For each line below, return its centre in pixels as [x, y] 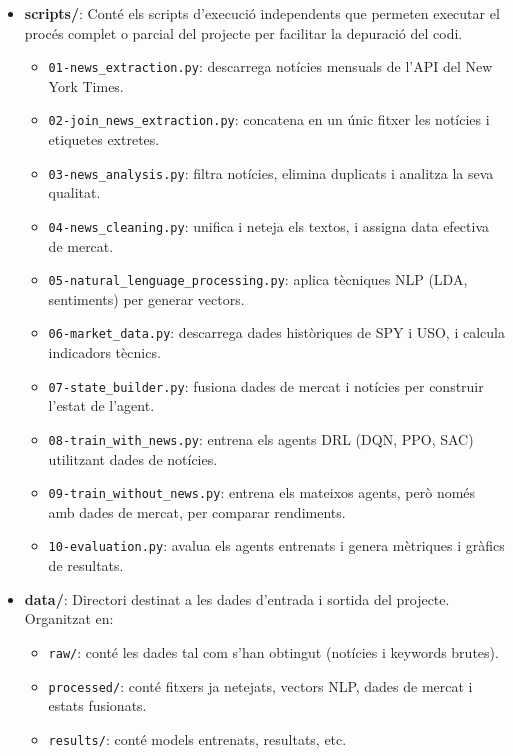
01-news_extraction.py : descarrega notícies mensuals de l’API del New [270, 66]
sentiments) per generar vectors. [146, 298]
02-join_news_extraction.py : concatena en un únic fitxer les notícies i [269, 119]
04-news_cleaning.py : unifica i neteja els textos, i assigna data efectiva [269, 225]
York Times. [86, 85]
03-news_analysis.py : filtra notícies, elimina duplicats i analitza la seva [271, 172]
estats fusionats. [97, 705]
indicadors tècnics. [104, 352]
